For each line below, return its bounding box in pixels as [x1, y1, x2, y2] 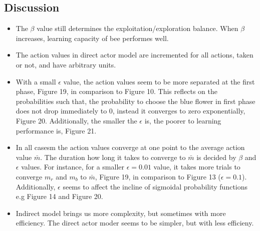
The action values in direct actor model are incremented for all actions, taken [16, 49, 253, 60]
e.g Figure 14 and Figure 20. [16, 191, 103, 201]
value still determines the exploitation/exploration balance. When [37, 23, 238, 33]
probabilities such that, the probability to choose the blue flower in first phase [16, 95, 255, 106]
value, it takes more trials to [153, 161, 240, 172]
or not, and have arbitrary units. [16, 59, 116, 69]
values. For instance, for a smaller [21, 161, 125, 172]
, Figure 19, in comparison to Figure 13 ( [95, 171, 221, 181]
